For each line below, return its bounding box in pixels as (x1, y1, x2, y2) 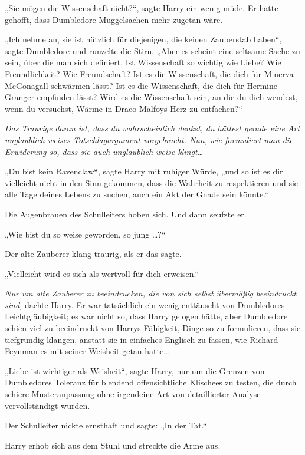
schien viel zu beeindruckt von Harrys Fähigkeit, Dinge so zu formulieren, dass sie (5, 322, 301, 334)
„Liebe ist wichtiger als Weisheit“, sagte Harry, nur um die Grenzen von (5, 364, 265, 377)
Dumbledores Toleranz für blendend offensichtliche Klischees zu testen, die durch (5, 376, 297, 388)
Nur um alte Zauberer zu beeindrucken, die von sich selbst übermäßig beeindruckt (5, 287, 297, 299)
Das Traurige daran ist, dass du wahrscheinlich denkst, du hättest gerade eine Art (5, 122, 300, 134)
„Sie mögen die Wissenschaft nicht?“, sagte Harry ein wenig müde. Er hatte (5, 2, 278, 14)
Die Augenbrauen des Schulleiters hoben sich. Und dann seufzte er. (5, 207, 247, 220)
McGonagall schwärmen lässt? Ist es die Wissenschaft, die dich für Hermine (5, 79, 277, 91)
